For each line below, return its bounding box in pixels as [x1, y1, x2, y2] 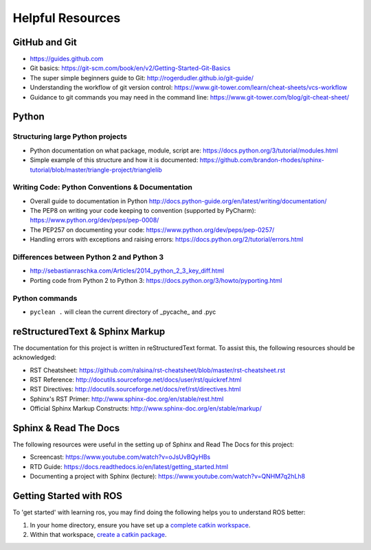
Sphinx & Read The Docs [12, 422, 120, 434]
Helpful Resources [12, 10, 121, 25]
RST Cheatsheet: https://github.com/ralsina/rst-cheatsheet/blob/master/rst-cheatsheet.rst [30, 366, 285, 374]
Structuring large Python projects [12, 132, 127, 141]
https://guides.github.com [30, 55, 104, 63]
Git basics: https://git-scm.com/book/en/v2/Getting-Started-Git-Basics [30, 64, 231, 72]
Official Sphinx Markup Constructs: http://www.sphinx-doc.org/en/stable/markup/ [30, 404, 262, 413]
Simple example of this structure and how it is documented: [30, 156, 199, 164]
